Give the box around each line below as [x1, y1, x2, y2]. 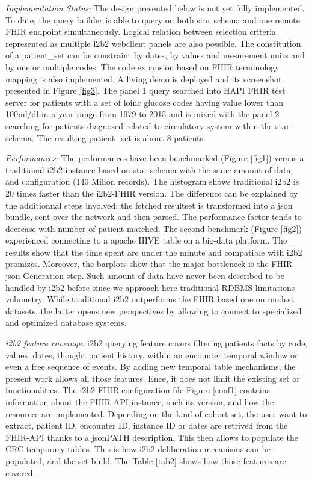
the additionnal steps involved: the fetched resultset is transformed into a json [5, 198, 293, 211]
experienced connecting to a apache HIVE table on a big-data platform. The [5, 234, 287, 247]
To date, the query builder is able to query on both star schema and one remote [5, 13, 301, 26]
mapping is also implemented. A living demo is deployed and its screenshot [5, 72, 282, 85]
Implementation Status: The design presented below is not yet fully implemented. [5, 2, 305, 14]
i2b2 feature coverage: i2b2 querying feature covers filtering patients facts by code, [5, 337, 308, 349]
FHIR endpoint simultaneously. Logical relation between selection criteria [5, 25, 277, 38]
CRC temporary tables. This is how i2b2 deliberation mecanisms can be [5, 443, 271, 455]
